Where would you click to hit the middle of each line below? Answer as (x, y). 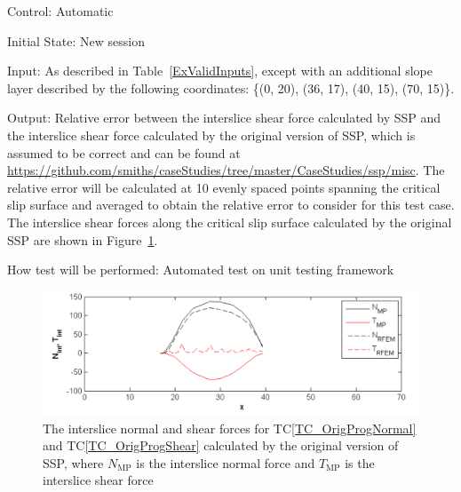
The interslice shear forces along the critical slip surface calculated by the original (230, 222)
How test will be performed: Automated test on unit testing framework (201, 270)
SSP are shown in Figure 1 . (83, 239)
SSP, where (73, 462)
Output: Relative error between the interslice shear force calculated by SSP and (224, 118)
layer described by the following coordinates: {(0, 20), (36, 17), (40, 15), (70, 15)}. (231, 87)
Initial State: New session (76, 40)
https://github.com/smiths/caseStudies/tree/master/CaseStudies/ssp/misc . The (226, 170)
